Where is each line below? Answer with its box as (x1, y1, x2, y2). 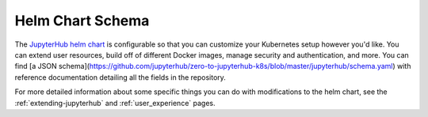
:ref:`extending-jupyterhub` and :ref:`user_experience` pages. (14, 98, 216, 108)
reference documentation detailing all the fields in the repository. (14, 72, 226, 82)
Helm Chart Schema (14, 12, 150, 29)
